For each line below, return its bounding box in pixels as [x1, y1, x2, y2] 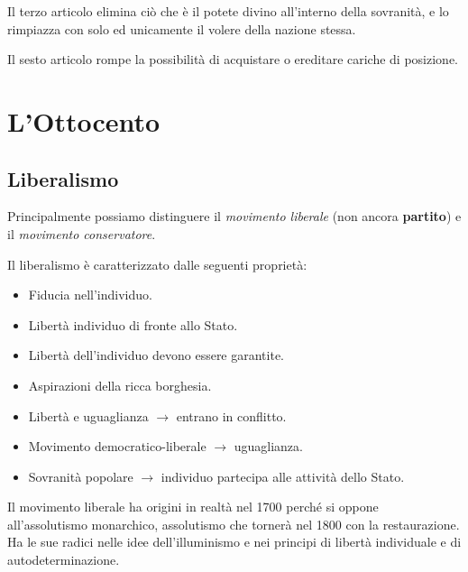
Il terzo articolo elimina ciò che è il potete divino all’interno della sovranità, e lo [7, 2, 449, 20]
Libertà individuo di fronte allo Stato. [28, 315, 238, 334]
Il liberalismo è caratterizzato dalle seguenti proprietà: [7, 254, 307, 273]
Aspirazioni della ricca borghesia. [28, 375, 212, 394]
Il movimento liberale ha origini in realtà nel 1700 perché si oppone [7, 497, 379, 516]
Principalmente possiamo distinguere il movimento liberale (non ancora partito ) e [7, 207, 462, 226]
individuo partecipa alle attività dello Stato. [161, 466, 405, 485]
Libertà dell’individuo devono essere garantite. [28, 346, 285, 364]
